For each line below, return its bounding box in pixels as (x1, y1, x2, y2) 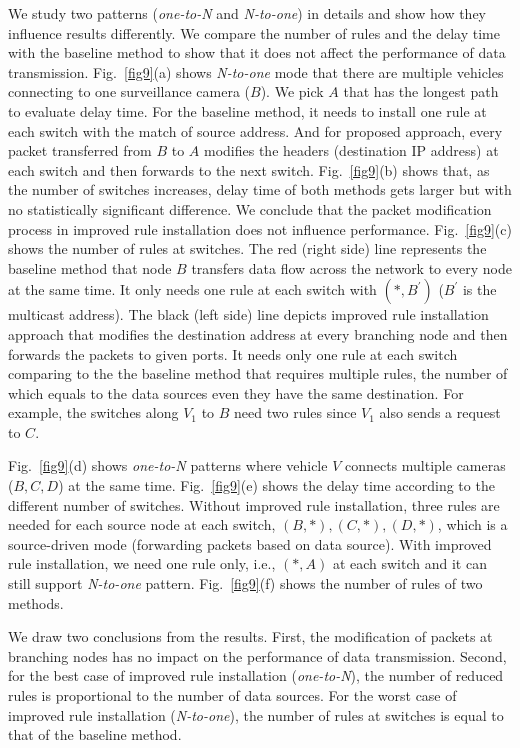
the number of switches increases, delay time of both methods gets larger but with (8, 179, 512, 200)
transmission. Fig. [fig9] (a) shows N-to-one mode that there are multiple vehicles (8, 61, 504, 82)
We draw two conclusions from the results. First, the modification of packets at (8, 626, 493, 647)
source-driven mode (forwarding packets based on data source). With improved (8, 533, 492, 554)
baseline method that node (8, 257, 172, 278)
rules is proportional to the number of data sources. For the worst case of (8, 685, 457, 705)
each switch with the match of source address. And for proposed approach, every (8, 120, 503, 141)
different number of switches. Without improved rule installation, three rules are (8, 494, 500, 515)
